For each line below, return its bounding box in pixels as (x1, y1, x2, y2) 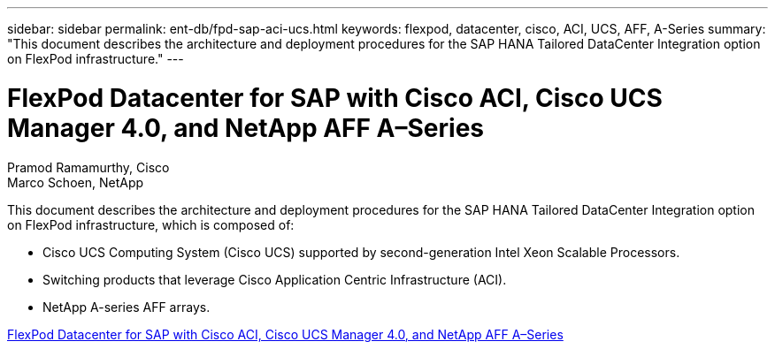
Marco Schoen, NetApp (7, 174, 144, 190)
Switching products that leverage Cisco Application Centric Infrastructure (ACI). (42, 271, 507, 287)
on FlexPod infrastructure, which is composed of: (7, 216, 295, 232)
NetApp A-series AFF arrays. (42, 299, 211, 315)
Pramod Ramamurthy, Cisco (7, 159, 170, 175)
